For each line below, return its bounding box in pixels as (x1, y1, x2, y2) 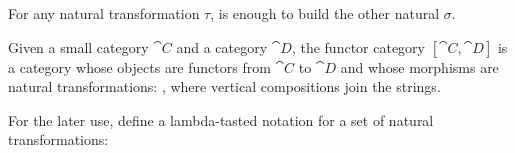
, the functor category (291, 36, 425, 57)
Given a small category (8, 36, 149, 57)
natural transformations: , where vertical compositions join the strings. (8, 76, 441, 97)
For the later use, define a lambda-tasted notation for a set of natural (8, 109, 434, 130)
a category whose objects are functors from (8, 56, 271, 77)
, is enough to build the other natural (210, 3, 440, 23)
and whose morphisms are (340, 56, 499, 77)
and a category (176, 36, 268, 57)
